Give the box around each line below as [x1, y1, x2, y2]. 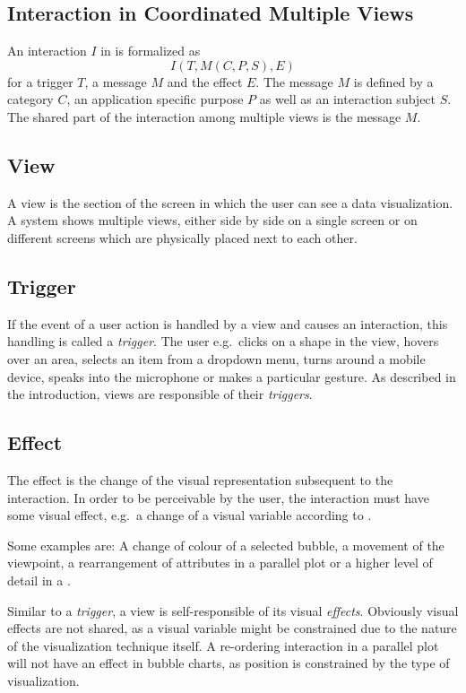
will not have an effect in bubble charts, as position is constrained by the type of [7, 654, 450, 672]
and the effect [167, 72, 243, 91]
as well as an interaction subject [259, 90, 436, 108]
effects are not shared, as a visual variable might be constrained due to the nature [7, 619, 457, 637]
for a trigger [7, 72, 73, 91]
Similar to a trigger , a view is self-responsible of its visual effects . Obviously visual [7, 601, 459, 619]
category [7, 90, 54, 108]
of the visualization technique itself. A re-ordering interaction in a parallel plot [7, 636, 439, 654]
